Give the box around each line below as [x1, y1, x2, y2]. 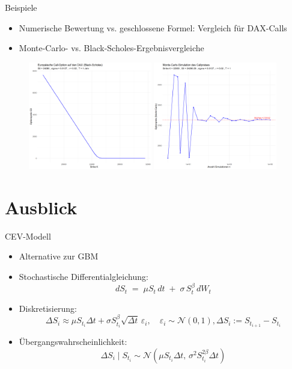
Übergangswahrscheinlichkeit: [19, 335, 127, 348]
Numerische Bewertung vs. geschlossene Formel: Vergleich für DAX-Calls [19, 21, 287, 34]
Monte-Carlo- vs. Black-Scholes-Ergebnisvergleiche [19, 42, 204, 54]
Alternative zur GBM [19, 250, 99, 262]
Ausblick [5, 194, 78, 219]
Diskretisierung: [19, 302, 77, 314]
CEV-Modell [5, 229, 51, 242]
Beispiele [5, 1, 37, 13]
